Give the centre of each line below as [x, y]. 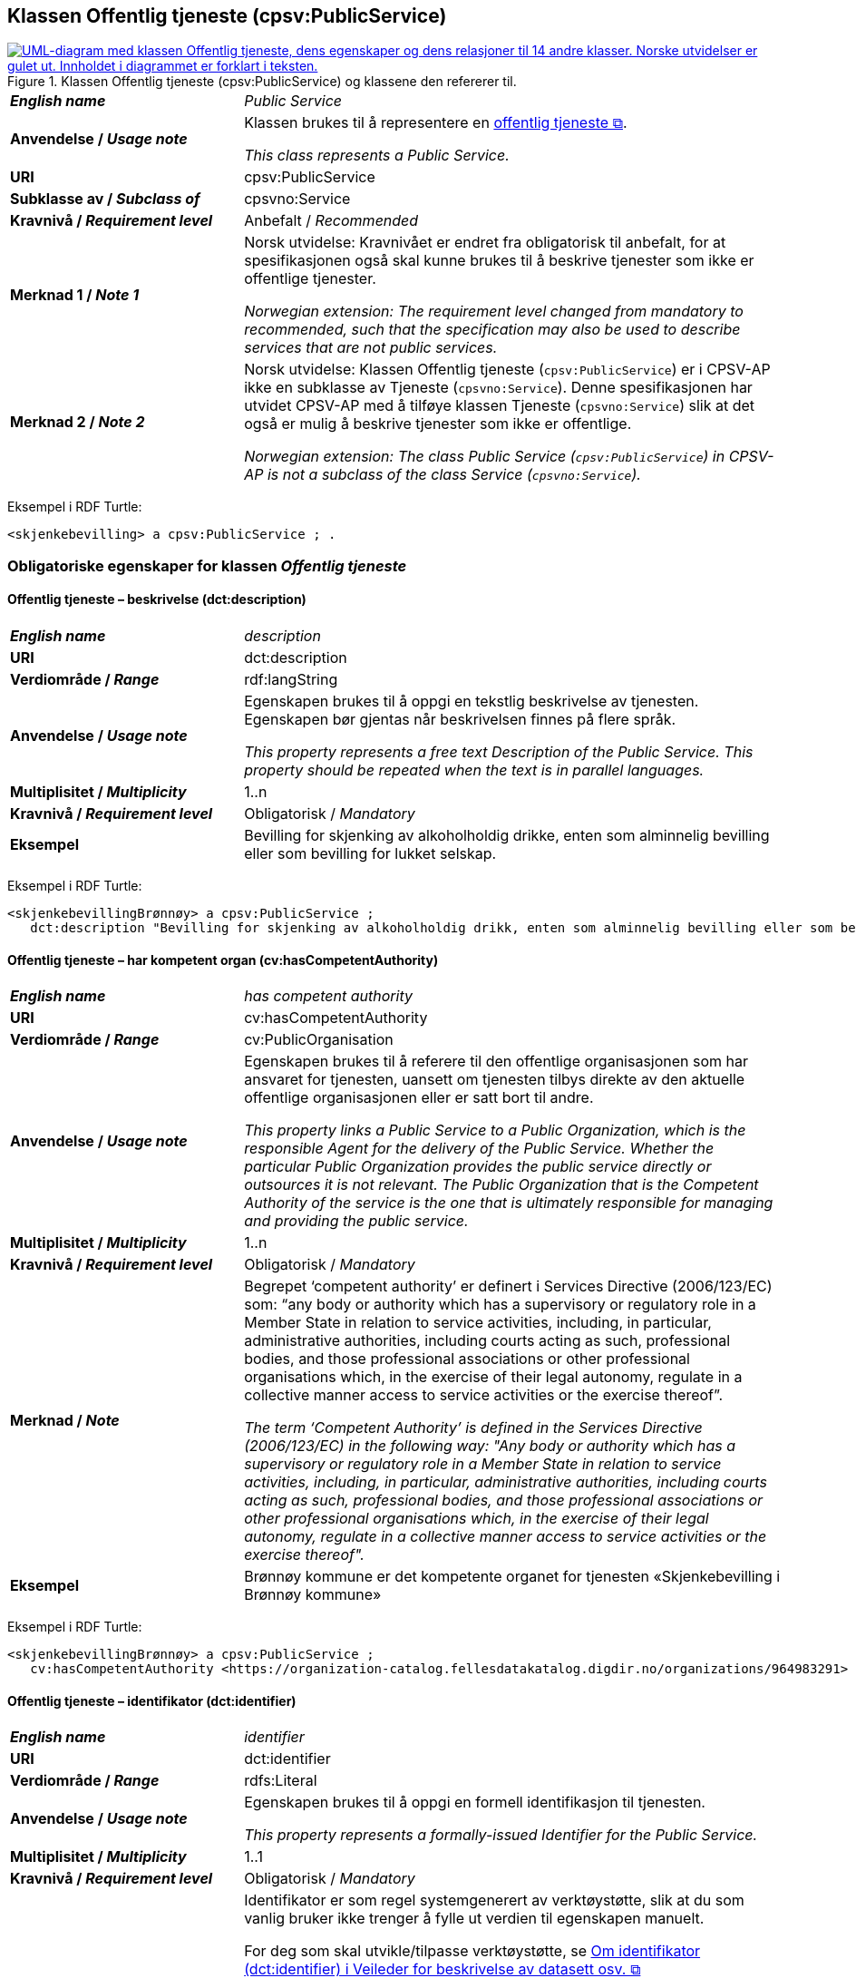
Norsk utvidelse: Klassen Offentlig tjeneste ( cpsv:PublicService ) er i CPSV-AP [507, 370]
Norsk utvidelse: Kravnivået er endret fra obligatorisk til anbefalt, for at [485, 243]
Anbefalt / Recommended [331, 221]
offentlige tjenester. [310, 279]
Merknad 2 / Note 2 [78, 422]
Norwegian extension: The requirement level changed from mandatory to [494, 312]
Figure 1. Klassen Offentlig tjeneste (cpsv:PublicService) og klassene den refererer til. [262, 82]
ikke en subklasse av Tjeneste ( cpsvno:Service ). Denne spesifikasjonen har [498, 388]
